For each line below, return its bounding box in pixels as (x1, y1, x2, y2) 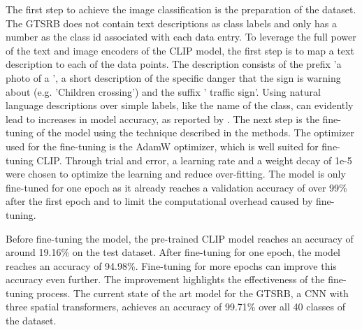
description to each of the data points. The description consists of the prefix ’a (6, 57, 342, 71)
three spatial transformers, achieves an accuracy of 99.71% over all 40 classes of (6, 299, 346, 314)
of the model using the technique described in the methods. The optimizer (36, 125, 354, 140)
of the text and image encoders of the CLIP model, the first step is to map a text (6, 43, 354, 57)
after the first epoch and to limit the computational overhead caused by (6, 194, 313, 208)
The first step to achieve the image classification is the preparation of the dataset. (6, 2, 356, 16)
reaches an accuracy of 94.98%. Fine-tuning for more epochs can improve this (6, 258, 337, 273)
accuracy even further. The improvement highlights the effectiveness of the (6, 272, 325, 287)
